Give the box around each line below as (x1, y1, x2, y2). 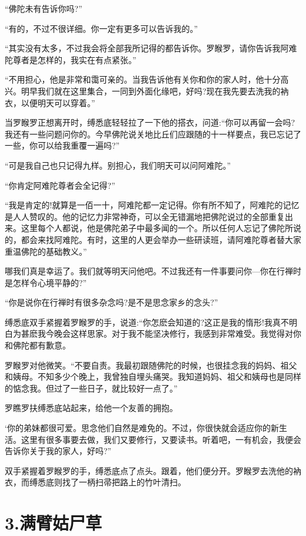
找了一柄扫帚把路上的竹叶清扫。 (62, 476, 186, 488)
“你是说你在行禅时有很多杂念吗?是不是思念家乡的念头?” (5, 296, 218, 308)
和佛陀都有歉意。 (5, 339, 71, 351)
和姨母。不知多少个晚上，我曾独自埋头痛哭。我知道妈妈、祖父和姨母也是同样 (5, 370, 301, 383)
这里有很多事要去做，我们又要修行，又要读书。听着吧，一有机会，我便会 (21, 433, 301, 445)
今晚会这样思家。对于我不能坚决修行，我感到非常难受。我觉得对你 (45, 327, 301, 340)
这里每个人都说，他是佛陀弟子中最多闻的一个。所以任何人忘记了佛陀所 (21, 222, 293, 234)
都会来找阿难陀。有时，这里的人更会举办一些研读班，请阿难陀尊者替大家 (21, 233, 301, 245)
